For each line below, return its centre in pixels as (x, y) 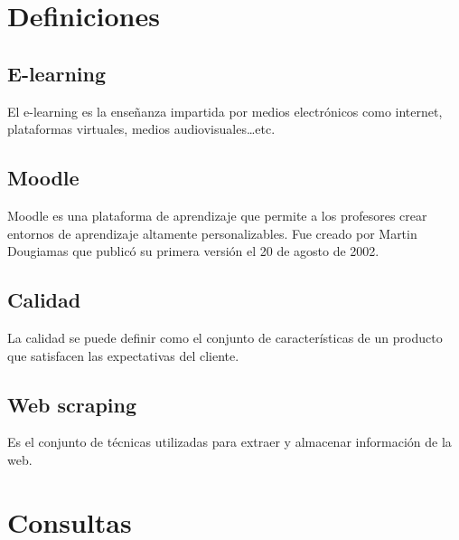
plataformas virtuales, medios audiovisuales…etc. (141, 129)
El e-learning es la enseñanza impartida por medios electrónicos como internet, (225, 111)
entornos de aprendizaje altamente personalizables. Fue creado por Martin (212, 233)
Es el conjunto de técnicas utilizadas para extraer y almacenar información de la (229, 442)
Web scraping (72, 404)
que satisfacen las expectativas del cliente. (123, 355)
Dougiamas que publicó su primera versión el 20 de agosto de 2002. (193, 251)
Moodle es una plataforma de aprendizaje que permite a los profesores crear (217, 215)
